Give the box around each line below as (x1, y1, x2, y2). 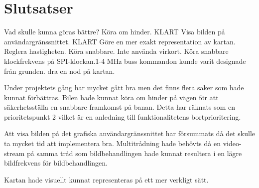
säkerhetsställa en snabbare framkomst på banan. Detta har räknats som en (4, 102, 236, 112)
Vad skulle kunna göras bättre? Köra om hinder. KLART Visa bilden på (4, 26, 225, 37)
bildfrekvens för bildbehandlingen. (4, 158, 108, 168)
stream (4, 148, 25, 158)
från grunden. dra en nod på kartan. (4, 65, 115, 76)
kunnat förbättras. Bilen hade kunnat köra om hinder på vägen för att (4, 92, 219, 102)
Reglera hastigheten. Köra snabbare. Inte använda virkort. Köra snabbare (4, 46, 229, 56)
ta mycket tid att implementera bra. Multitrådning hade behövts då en (4, 138, 221, 149)
